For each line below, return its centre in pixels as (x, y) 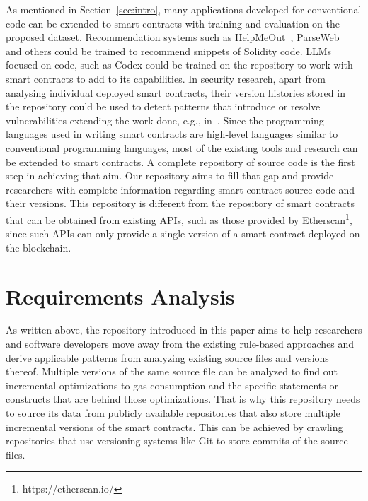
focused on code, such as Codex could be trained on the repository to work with (179, 65)
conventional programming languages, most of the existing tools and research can (182, 147)
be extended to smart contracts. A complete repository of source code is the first (180, 161)
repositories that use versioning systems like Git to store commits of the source (177, 441)
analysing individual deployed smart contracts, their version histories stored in (176, 92)
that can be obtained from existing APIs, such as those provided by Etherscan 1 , (179, 218)
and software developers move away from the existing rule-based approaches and (180, 344)
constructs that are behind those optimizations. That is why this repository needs (183, 399)
